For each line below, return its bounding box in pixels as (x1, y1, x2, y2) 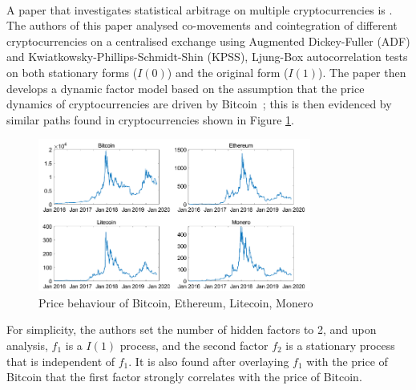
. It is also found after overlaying (128, 352, 289, 369)
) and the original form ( (167, 63, 289, 80)
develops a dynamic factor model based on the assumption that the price (6, 79, 365, 96)
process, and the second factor (119, 336, 269, 353)
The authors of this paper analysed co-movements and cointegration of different (6, 17, 398, 34)
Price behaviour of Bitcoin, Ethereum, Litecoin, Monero (38, 294, 313, 311)
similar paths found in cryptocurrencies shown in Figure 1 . (6, 111, 294, 128)
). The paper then (318, 63, 406, 80)
